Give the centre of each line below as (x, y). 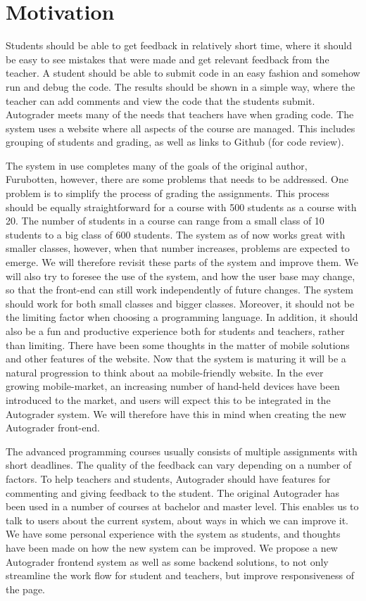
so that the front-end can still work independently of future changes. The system (180, 290)
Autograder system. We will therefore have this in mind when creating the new (176, 413)
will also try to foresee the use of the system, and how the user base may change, (181, 276)
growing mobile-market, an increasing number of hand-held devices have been (173, 386)
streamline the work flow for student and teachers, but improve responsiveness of (180, 575)
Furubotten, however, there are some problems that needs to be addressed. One (177, 179)
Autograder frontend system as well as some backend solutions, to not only (167, 561)
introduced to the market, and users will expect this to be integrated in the (168, 399)
